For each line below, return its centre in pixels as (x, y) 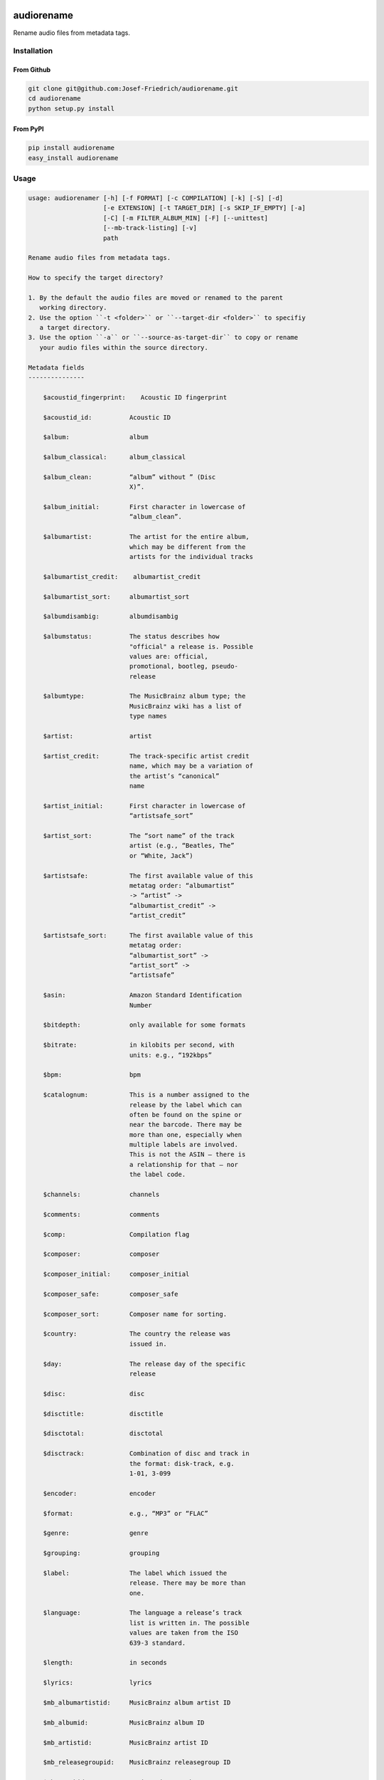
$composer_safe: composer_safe (111, 1294)
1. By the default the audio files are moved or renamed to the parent (156, 298)
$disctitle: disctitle (103, 1414)
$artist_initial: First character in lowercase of (144, 806)
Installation (33, 51)
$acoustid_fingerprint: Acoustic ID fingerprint (135, 397)
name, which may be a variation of (191, 766)
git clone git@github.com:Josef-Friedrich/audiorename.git (133, 89)
